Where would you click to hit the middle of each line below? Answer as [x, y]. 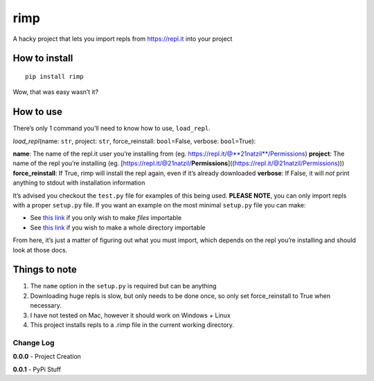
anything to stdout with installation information [79, 183]
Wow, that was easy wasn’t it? [56, 92]
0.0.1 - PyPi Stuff [37, 369]
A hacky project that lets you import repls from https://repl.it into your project [123, 39]
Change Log [34, 342]
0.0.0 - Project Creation [47, 357]
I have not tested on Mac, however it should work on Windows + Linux [131, 315]
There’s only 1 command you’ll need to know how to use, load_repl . [112, 129]
